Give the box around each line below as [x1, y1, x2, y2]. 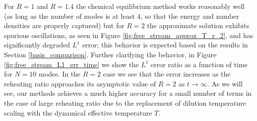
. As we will [207, 78, 243, 88]
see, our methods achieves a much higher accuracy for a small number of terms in [4, 88, 252, 98]
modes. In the [39, 69, 81, 79]
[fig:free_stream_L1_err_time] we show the [4, 59, 139, 69]
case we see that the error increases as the [103, 69, 231, 79]
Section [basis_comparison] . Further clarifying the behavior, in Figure [4, 49, 217, 59]
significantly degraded [4, 40, 70, 50]
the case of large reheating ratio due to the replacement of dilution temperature [4, 97, 246, 108]
